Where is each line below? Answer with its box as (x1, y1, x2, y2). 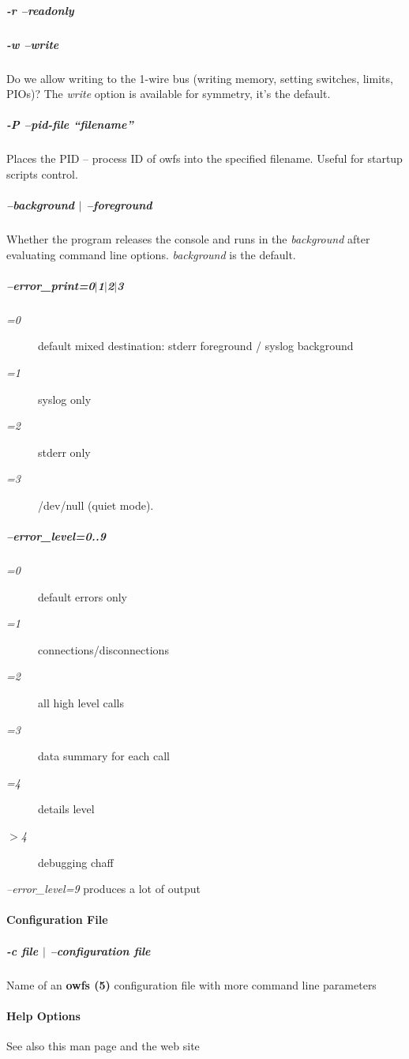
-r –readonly (6, 2, 74, 18)
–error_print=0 (6, 277, 95, 293)
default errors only (38, 588, 127, 605)
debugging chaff (38, 854, 114, 870)
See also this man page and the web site (6, 1037, 200, 1053)
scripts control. (6, 165, 78, 182)
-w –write (6, 36, 59, 52)
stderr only (38, 443, 91, 460)
